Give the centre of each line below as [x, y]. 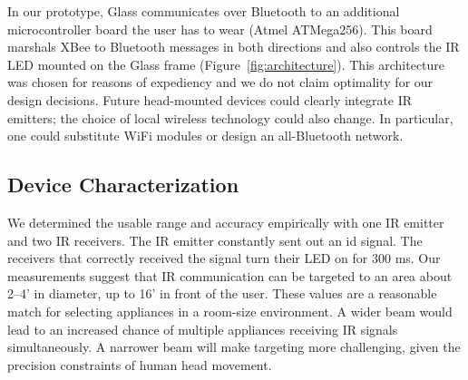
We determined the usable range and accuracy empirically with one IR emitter [226, 222]
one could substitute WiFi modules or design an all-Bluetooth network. [205, 136]
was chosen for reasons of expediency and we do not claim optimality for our [220, 82]
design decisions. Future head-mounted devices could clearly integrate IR [210, 99]
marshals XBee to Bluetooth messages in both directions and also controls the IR [234, 47]
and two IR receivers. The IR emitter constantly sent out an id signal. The [215, 240]
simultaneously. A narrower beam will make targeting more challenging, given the [234, 347]
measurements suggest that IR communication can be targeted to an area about [230, 275]
